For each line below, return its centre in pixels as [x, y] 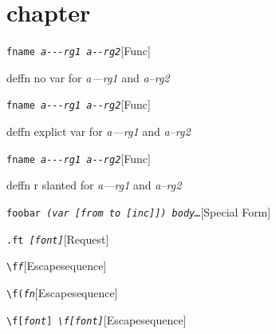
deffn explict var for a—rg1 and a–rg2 [99, 131]
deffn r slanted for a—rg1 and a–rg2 [94, 185]
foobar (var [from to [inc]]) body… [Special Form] [139, 211]
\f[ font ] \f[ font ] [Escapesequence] [97, 319]
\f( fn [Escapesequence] [62, 292]
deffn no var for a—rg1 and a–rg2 [88, 77]
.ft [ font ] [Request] [58, 239]
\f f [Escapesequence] [57, 266]
